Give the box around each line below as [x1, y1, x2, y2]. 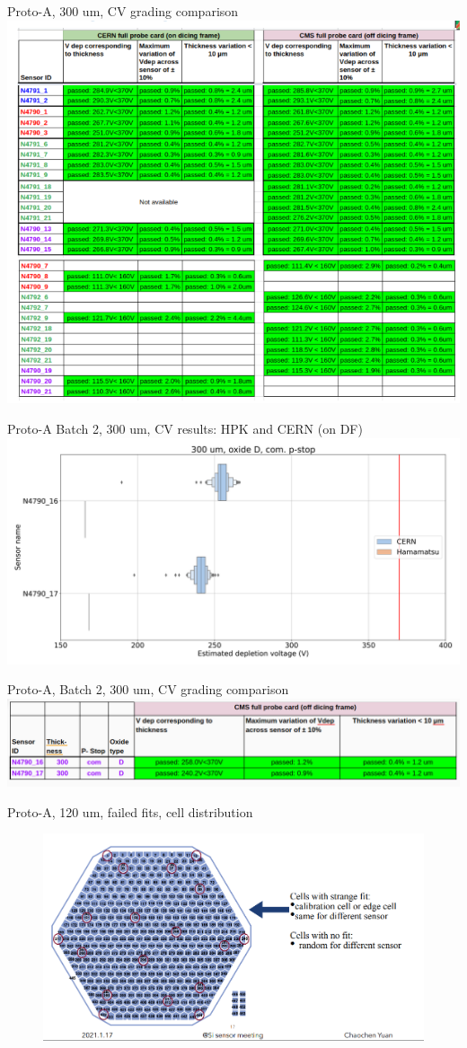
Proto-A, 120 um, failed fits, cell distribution [7, 802, 253, 821]
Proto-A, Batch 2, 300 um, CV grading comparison [7, 680, 289, 699]
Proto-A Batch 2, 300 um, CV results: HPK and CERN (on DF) [7, 419, 363, 438]
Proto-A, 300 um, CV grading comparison [7, 2, 239, 20]
